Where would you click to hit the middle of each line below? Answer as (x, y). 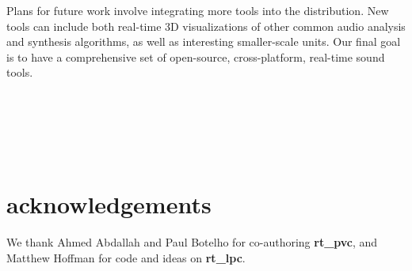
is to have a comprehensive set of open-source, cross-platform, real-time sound (196, 56)
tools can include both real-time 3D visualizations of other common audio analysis (206, 26)
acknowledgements (109, 204)
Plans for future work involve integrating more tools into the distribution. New (198, 10)
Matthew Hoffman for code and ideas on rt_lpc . (126, 257)
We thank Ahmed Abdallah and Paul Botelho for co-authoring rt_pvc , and (192, 242)
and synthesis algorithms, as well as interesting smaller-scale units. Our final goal (204, 41)
